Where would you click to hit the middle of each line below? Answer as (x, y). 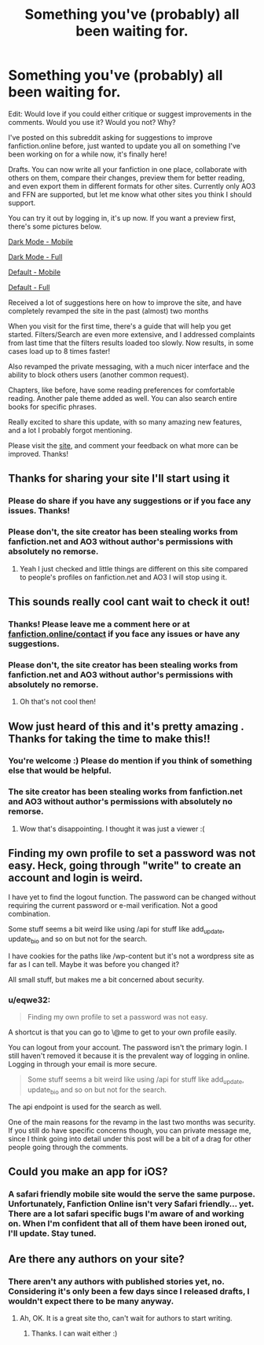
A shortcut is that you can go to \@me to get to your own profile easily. (123, 1032)
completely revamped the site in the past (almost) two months (108, 311)
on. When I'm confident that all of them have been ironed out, (128, 1224)
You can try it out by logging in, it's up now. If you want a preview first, (122, 218)
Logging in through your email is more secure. (82, 1064)
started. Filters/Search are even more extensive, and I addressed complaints (132, 334)
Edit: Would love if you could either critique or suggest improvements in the (130, 114)
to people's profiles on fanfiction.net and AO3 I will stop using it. (123, 577)
